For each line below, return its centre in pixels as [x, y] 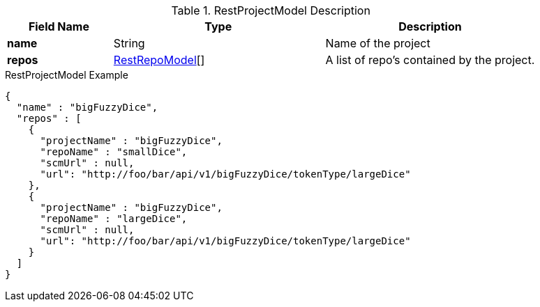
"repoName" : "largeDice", [114, 219]
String [129, 43]
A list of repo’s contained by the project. [430, 60]
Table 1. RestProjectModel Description [271, 10]
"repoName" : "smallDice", [114, 152]
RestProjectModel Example [67, 75]
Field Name [59, 26]
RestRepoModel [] [159, 60]
